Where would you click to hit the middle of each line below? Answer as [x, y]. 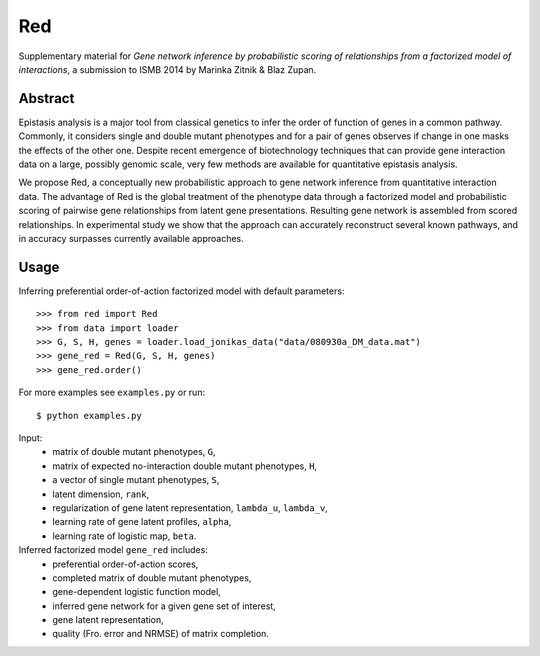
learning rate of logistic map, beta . [124, 536]
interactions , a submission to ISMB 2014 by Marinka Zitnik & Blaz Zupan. [167, 69]
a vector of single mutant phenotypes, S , [136, 480]
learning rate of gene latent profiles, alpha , [142, 522]
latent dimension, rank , [101, 494]
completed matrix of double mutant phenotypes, [152, 577]
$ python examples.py [89, 415]
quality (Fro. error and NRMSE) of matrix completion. [161, 634]
